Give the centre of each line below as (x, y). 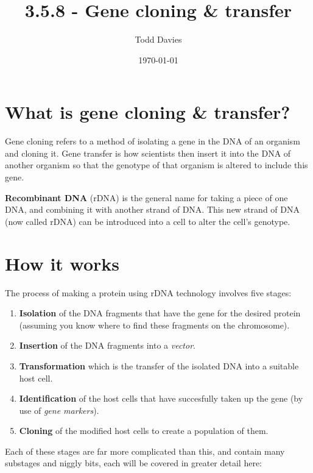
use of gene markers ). (59, 410)
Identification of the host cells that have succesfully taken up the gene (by (161, 398)
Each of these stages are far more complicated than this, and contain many (145, 451)
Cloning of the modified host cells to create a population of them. (144, 431)
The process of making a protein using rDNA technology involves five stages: (148, 292)
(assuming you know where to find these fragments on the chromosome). (154, 325)
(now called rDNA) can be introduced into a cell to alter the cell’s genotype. (148, 221)
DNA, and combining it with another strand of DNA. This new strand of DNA (152, 209)
